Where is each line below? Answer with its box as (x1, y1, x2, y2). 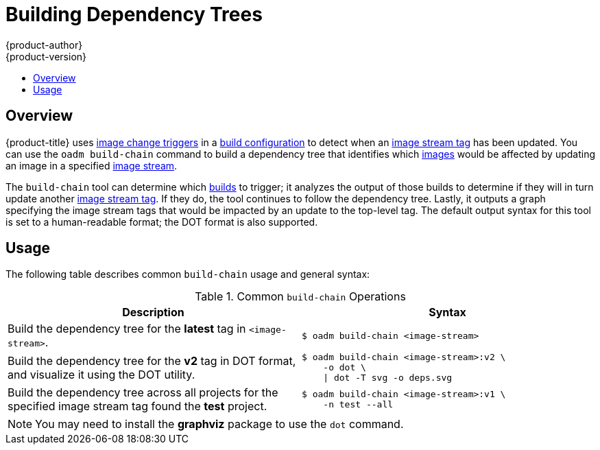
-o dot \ (323, 362, 366, 373)
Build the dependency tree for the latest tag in (8, 322, 246, 336)
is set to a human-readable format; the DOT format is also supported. (5, 215, 318, 228)
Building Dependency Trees (5, 3, 263, 26)
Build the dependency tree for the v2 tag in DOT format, (8, 353, 296, 368)
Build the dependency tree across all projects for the (8, 386, 278, 400)
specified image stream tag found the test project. (8, 399, 267, 414)
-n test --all (323, 399, 394, 410)
